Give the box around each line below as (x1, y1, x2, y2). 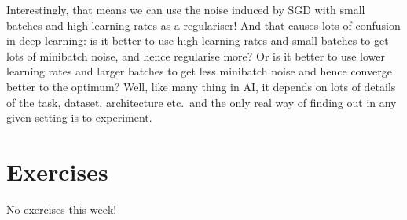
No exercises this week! (6, 200, 117, 217)
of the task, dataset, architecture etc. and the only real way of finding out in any (6, 93, 397, 110)
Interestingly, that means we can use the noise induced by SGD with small (6, 2, 365, 17)
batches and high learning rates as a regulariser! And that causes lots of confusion (6, 16, 401, 33)
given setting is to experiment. (6, 109, 152, 126)
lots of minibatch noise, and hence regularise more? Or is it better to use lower (6, 47, 386, 64)
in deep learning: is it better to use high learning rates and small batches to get (6, 32, 389, 49)
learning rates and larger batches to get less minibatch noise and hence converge (6, 63, 392, 79)
